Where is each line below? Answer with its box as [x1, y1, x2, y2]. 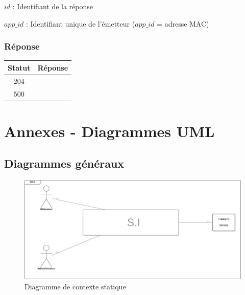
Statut [8, 62, 31, 73]
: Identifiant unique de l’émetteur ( [26, 18, 135, 29]
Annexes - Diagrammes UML [4, 120, 215, 141]
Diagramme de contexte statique [24, 281, 126, 291]
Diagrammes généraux [4, 155, 125, 171]
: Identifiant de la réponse [12, 1, 93, 11]
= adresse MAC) [157, 18, 209, 29]
